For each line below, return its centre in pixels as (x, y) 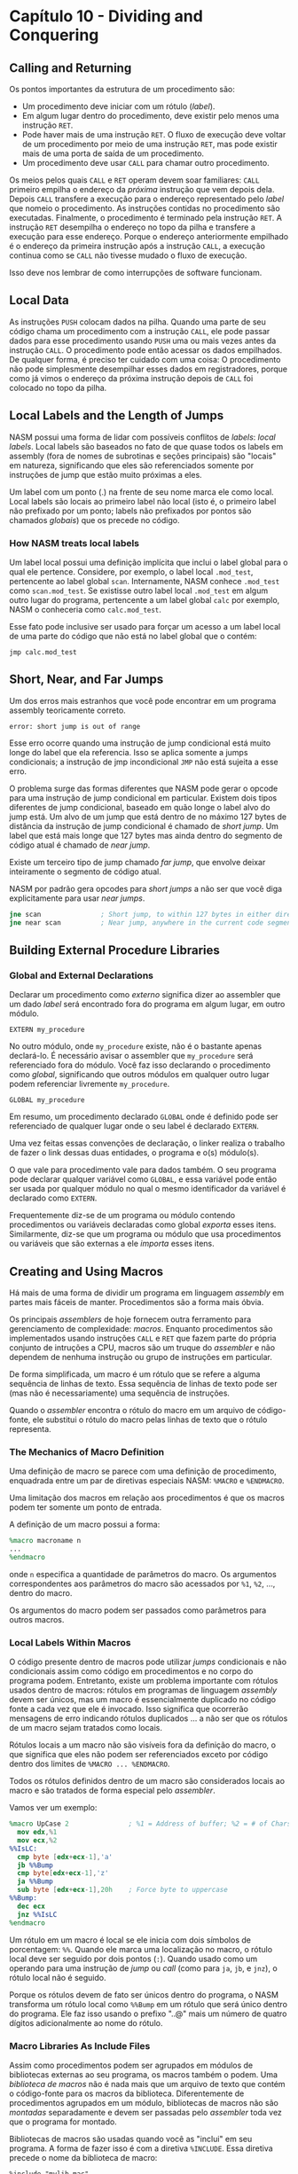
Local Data (39, 300)
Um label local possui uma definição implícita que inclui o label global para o (149, 562)
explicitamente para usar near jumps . (77, 898)
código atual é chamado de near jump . (80, 845)
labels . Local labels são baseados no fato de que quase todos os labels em (146, 446)
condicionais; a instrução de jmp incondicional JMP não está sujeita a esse (144, 762)
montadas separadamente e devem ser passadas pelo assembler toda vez (145, 2112)
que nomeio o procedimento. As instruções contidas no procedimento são (145, 208)
